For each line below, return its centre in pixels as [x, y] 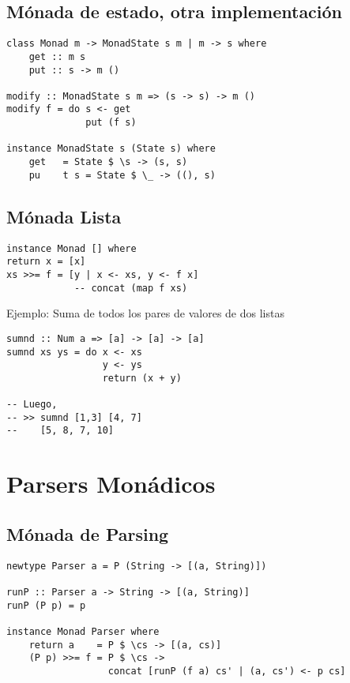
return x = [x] [46, 262]
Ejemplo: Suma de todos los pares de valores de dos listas [145, 313]
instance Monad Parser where [83, 631]
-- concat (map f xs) [131, 288]
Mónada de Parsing [88, 533]
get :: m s [57, 56]
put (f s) [111, 123]
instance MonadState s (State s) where [111, 149]
